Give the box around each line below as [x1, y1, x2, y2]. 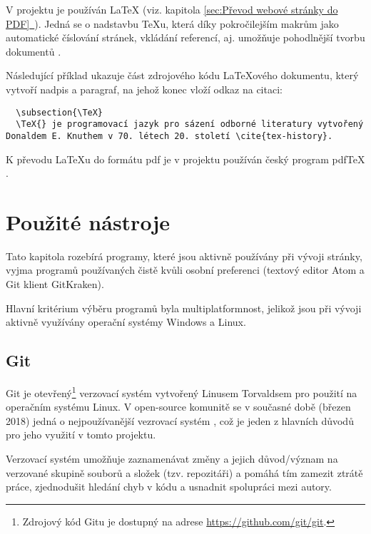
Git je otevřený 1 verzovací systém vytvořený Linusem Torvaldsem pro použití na [6, 384, 357, 400]
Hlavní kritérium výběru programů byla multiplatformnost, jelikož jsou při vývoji [6, 300, 362, 315]
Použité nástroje [6, 207, 170, 236]
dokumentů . [6, 43, 61, 58]
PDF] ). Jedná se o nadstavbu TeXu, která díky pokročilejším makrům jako [6, 16, 339, 31]
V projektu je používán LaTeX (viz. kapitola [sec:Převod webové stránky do [6, 2, 338, 16]
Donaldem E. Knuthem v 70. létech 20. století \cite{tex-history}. [6, 130, 333, 141]
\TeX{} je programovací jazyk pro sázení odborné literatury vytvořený [16, 119, 364, 130]
